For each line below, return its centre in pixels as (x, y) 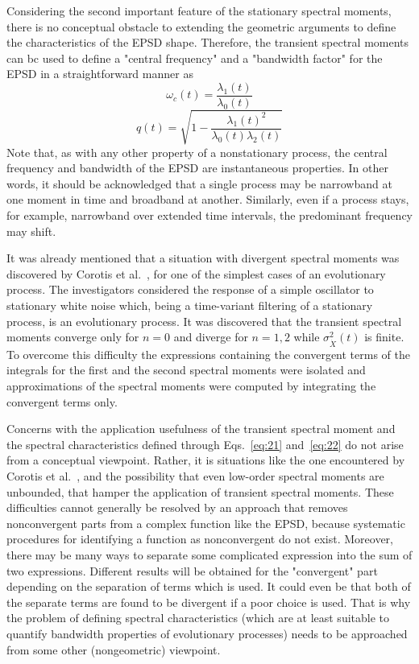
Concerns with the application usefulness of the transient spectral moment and (201, 429)
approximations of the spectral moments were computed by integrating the (191, 386)
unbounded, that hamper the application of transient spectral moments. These (200, 491)
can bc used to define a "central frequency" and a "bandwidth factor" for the (195, 58)
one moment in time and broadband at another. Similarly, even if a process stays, (208, 199)
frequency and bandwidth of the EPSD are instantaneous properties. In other (197, 168)
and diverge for (211, 337)
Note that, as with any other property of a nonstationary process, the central (197, 152)
